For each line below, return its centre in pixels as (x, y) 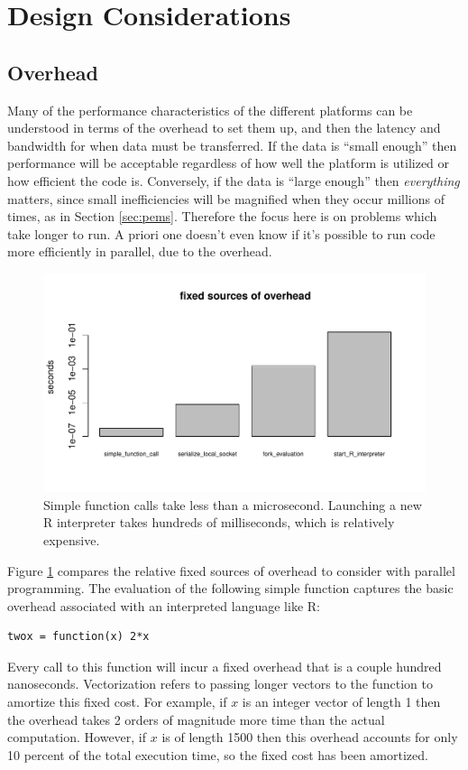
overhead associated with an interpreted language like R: (164, 605)
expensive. (72, 539)
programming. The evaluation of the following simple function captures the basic (230, 588)
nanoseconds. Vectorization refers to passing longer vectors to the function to (220, 684)
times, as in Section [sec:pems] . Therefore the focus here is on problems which (222, 216)
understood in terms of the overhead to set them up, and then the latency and (224, 128)
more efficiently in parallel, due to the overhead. (140, 251)
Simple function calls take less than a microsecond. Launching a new (233, 504)
